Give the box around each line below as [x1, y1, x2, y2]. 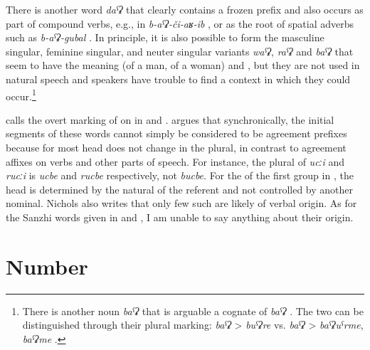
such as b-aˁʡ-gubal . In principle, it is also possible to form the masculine [6, 30, 324, 45]
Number [6, 251, 88, 280]
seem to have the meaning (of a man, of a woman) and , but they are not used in [6, 58, 360, 73]
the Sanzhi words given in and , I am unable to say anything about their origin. [6, 209, 354, 224]
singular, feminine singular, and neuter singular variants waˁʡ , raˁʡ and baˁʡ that [6, 43, 354, 58]
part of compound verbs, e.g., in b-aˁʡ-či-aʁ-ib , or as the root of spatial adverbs [6, 16, 354, 31]
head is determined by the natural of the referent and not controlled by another [6, 181, 354, 196]
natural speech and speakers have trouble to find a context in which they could [6, 71, 351, 86]
